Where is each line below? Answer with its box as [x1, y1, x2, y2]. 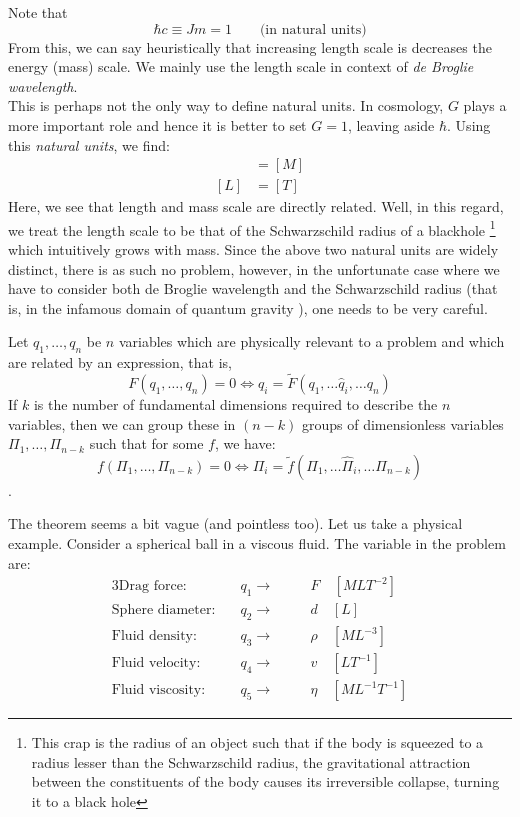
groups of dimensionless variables [301, 413, 504, 434]
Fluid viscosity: [111, 683, 206, 698]
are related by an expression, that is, [8, 352, 232, 373]
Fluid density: [111, 629, 197, 644]
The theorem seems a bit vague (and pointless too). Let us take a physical [8, 513, 463, 534]
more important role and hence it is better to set [8, 114, 307, 135]
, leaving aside [347, 114, 435, 135]
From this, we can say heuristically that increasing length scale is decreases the [8, 36, 492, 57]
